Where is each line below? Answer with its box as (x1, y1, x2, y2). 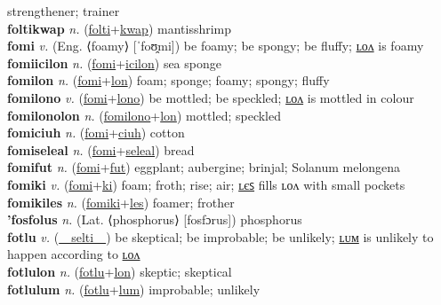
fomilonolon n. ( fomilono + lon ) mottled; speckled (7, 106, 282, 124)
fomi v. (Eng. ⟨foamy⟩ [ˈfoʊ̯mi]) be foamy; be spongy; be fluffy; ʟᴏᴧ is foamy (7, 36, 424, 55)
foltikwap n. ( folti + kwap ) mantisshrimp (7, 19, 232, 37)
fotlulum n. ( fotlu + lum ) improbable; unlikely (7, 279, 261, 298)
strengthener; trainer (7, 2, 120, 20)
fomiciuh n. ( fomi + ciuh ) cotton (7, 123, 185, 142)
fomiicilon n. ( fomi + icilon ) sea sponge (7, 53, 221, 72)
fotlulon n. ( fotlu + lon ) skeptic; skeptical (7, 262, 232, 280)
